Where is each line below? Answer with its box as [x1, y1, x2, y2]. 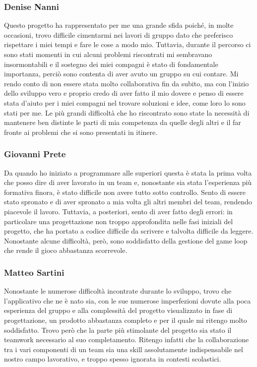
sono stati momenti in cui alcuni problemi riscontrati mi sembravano [4, 49, 212, 59]
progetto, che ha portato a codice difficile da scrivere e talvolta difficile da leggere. [4, 226, 254, 236]
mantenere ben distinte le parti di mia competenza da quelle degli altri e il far [4, 117, 241, 127]
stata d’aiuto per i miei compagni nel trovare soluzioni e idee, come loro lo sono [4, 97, 246, 108]
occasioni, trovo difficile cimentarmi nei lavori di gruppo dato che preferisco [4, 29, 233, 40]
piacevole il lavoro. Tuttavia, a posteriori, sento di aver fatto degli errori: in [4, 206, 233, 216]
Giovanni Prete [4, 148, 66, 160]
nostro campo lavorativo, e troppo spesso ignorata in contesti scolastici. [4, 354, 221, 364]
